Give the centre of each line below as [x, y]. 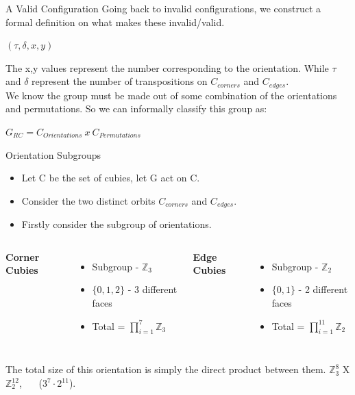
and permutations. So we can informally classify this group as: [136, 109]
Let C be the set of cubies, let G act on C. [111, 178]
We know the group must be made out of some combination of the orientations [171, 95]
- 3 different [152, 289]
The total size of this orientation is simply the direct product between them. [166, 369]
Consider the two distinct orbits [88, 200]
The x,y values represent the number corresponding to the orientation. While [167, 67]
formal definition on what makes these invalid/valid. [115, 22]
